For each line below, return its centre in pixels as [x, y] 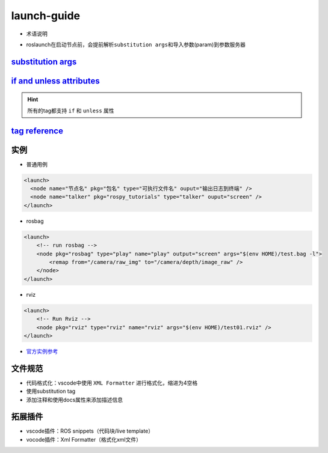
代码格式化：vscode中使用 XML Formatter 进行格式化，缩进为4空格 [112, 383]
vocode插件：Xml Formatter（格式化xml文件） [84, 439]
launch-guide [46, 16]
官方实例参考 [42, 351]
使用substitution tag [51, 391]
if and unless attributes [56, 81]
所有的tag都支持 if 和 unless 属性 [71, 111]
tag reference [37, 131]
